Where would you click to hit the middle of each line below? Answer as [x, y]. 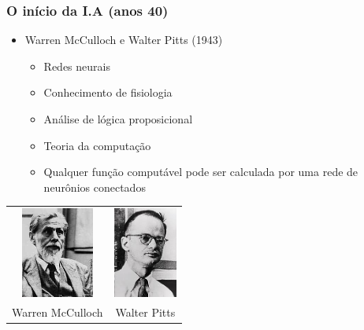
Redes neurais [77, 66]
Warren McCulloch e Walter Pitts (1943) [124, 40]
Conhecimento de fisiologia [108, 92]
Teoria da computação [97, 145]
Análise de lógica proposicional [118, 119]
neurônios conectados [95, 187]
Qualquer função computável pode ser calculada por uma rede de [201, 172]
